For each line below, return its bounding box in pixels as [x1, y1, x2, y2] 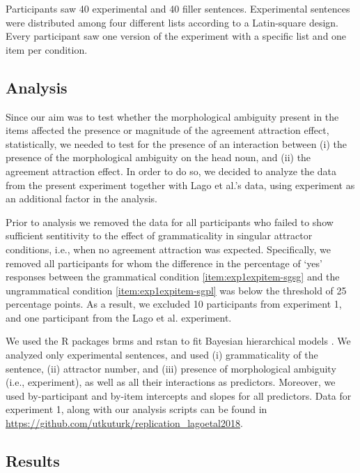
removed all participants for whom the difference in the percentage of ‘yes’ [6, 255, 322, 270]
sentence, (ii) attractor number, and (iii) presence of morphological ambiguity [6, 361, 336, 375]
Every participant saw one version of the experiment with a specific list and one [6, 29, 347, 43]
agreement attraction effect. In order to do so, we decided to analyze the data [6, 163, 337, 178]
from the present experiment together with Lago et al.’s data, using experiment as [6, 177, 355, 192]
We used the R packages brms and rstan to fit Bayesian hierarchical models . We [6, 333, 351, 348]
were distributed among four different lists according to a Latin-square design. [6, 15, 338, 29]
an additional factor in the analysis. [6, 191, 158, 206]
